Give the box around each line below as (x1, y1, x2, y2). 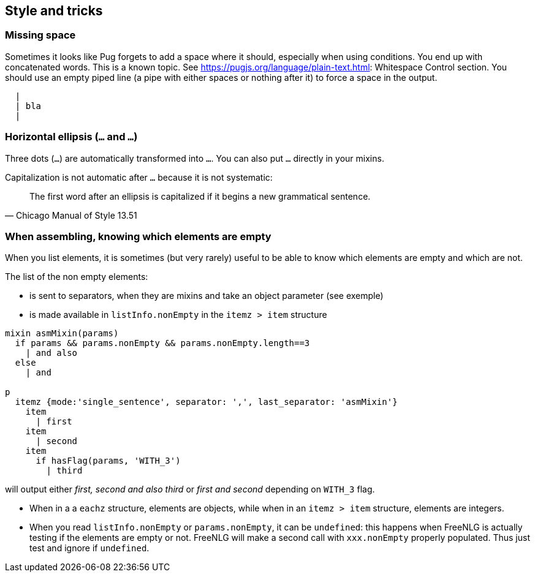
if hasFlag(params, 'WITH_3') (36, 456, 181, 466)
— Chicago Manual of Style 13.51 (5, 209, 137, 221)
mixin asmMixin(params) (5, 328, 119, 339)
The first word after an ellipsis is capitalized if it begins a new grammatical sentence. (29, 190, 371, 202)
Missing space (5, 29, 76, 42)
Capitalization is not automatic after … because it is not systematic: (5, 172, 273, 183)
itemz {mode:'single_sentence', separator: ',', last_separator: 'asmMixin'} (15, 397, 398, 407)
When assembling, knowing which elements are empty (5, 230, 271, 243)
